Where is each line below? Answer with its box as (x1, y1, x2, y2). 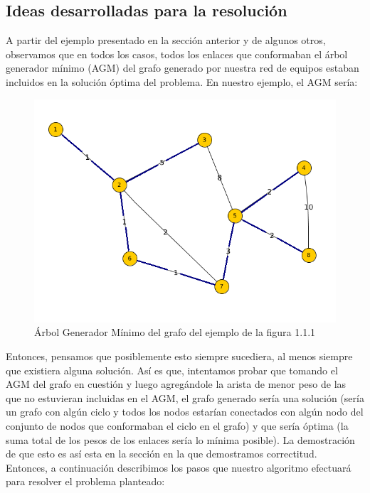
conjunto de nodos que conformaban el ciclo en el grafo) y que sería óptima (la (6, 418, 349, 433)
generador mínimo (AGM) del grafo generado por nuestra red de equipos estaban (6, 60, 359, 75)
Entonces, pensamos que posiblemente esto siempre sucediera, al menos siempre (6, 349, 353, 364)
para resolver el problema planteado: (6, 474, 165, 489)
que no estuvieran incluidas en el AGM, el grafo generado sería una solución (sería (6, 390, 364, 405)
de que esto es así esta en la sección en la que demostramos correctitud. (6, 446, 317, 461)
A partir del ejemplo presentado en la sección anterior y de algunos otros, (6, 33, 326, 48)
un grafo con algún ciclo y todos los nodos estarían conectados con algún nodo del (6, 404, 364, 419)
